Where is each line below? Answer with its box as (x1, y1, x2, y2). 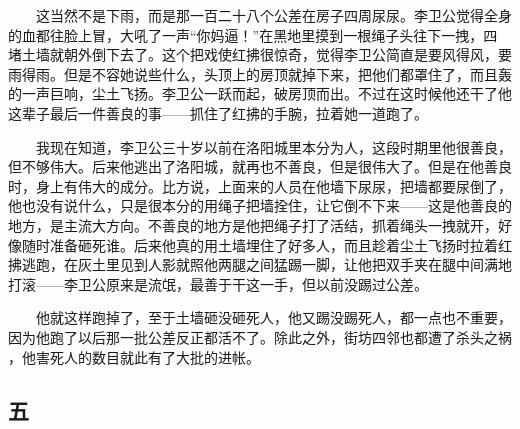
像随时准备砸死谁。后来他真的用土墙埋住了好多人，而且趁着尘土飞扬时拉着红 (8, 234, 512, 255)
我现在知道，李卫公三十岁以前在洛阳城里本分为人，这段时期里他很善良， (35, 136, 512, 157)
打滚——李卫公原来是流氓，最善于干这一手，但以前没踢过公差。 (8, 273, 428, 294)
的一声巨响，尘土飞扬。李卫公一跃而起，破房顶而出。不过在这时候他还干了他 (8, 83, 512, 104)
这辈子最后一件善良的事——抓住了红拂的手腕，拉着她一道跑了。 (8, 102, 428, 123)
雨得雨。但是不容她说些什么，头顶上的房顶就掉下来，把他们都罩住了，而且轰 (8, 63, 512, 84)
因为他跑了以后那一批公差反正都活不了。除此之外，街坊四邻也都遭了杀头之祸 (8, 326, 512, 347)
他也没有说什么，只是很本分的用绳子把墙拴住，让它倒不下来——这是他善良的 (8, 195, 512, 216)
